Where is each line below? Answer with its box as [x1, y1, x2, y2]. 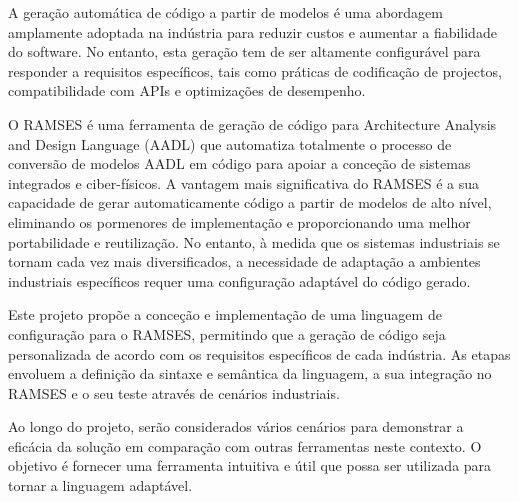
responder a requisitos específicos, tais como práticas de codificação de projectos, [8, 60, 502, 81]
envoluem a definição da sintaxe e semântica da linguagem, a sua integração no [8, 363, 492, 384]
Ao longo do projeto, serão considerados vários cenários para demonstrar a [8, 416, 464, 437]
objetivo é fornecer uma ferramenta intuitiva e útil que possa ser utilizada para [8, 455, 492, 476]
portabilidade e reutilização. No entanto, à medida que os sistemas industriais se [8, 231, 500, 252]
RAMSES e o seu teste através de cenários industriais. [8, 382, 340, 403]
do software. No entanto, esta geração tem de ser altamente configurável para [8, 41, 481, 62]
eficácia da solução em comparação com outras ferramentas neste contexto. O [8, 435, 482, 456]
